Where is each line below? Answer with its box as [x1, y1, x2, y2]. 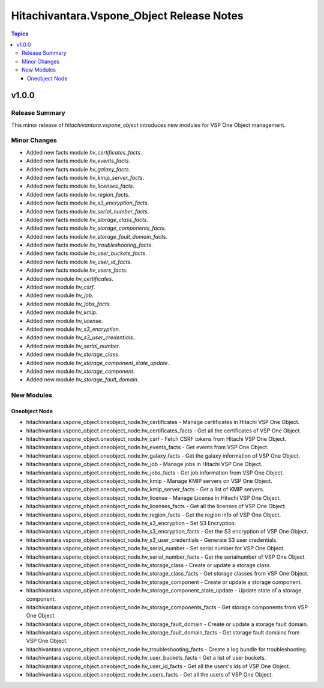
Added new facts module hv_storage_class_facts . [26, 216, 149, 223]
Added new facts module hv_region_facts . [26, 191, 130, 198]
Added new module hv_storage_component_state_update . [26, 359, 170, 366]
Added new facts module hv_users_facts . [26, 266, 128, 274]
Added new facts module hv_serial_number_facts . [26, 207, 149, 215]
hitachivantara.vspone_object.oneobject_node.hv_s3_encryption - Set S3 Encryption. [26, 519, 236, 526]
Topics [11, 30, 29, 37]
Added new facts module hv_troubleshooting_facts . [26, 241, 153, 249]
